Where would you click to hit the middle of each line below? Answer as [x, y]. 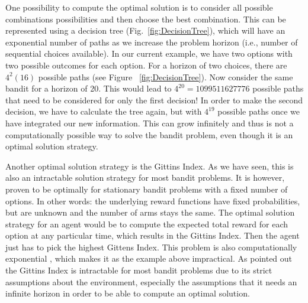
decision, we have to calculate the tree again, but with [104, 111]
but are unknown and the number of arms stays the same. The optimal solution [150, 212]
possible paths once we [259, 111]
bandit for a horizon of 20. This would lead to [89, 88]
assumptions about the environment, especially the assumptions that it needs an [151, 281]
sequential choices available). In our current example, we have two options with [149, 53]
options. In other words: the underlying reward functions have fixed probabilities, [153, 201]
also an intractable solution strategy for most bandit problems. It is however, [145, 177]
